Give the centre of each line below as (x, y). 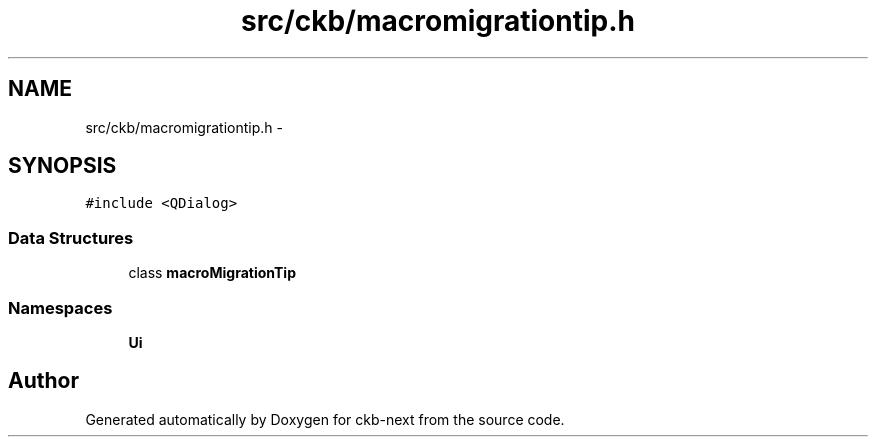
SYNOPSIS (62, 166)
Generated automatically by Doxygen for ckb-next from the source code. (325, 419)
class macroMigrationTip (212, 273)
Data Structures (71, 237)
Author (43, 381)
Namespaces (60, 307)
